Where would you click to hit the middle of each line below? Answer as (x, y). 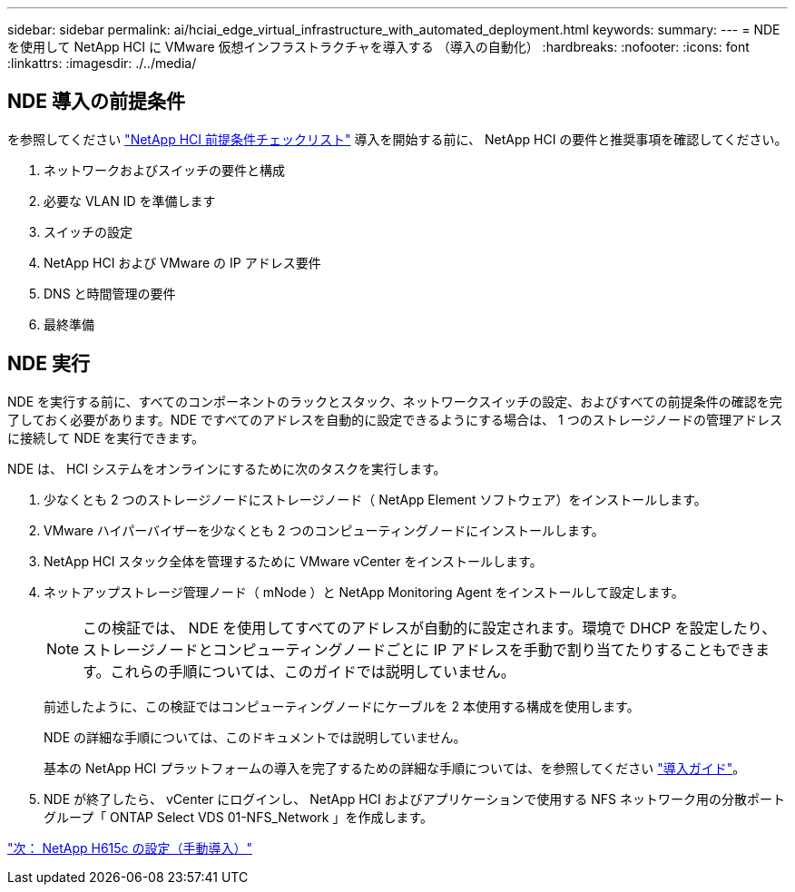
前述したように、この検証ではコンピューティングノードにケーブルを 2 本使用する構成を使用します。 (342, 706)
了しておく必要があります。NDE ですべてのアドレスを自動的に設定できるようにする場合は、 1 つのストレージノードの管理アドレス (395, 419)
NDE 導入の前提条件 (96, 102)
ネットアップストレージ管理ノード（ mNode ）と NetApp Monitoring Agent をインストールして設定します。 (364, 592)
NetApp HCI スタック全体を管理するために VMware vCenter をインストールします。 (293, 561)
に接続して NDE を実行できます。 (106, 437)
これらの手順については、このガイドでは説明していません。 (313, 671)
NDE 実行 (49, 364)
